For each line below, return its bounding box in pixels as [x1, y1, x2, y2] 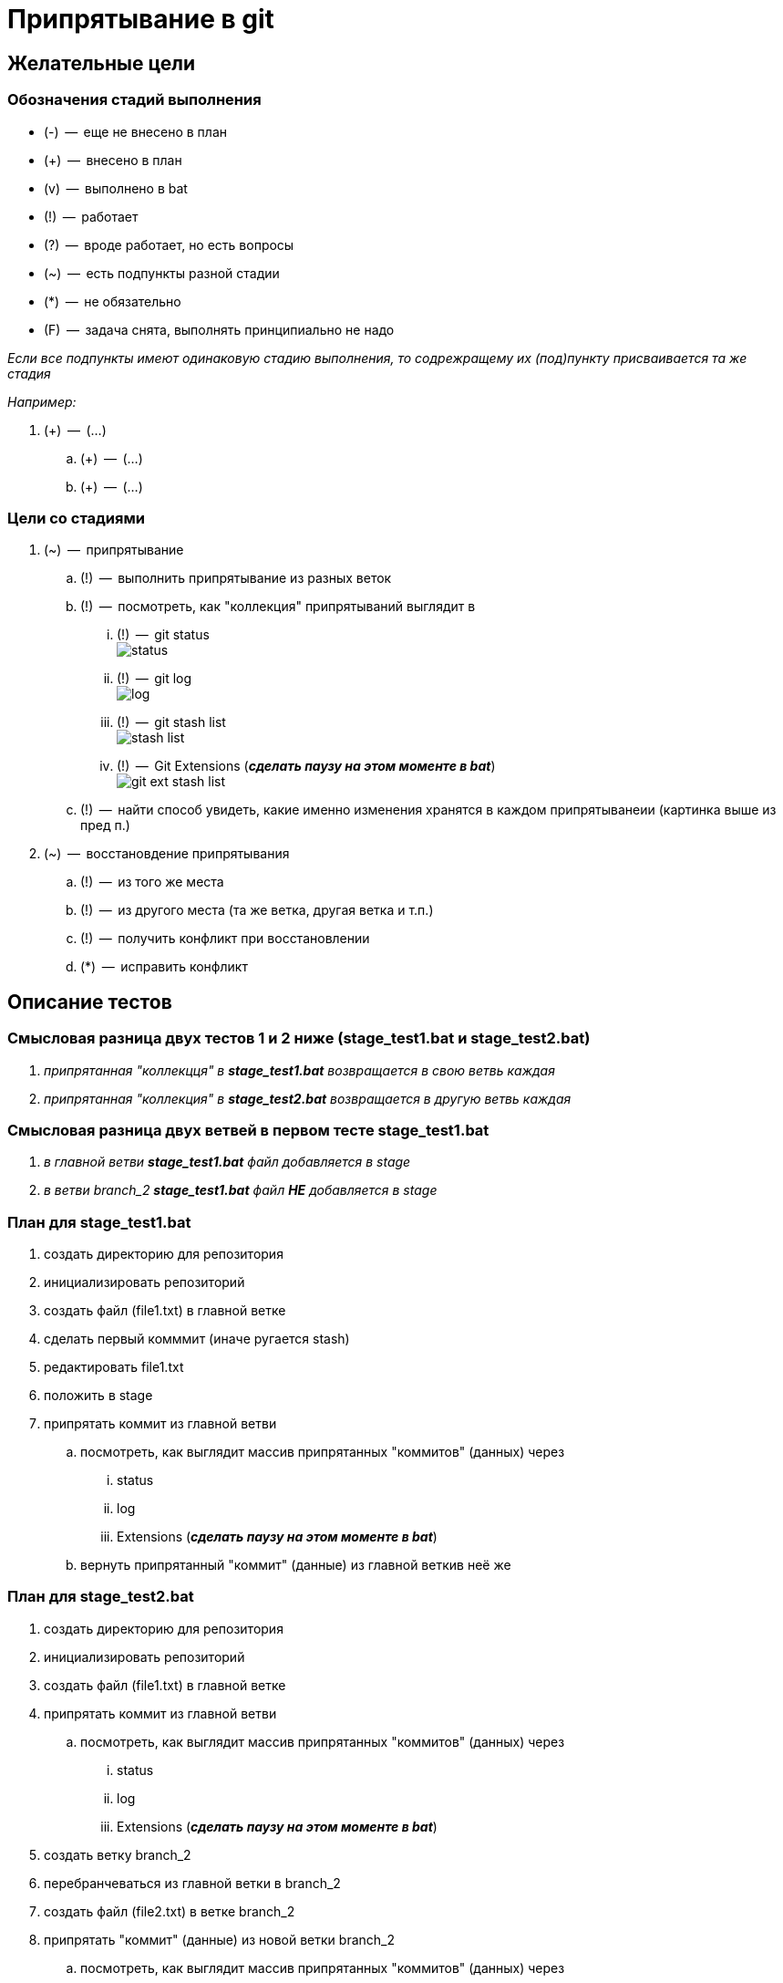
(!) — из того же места [80, 874, 224, 890]
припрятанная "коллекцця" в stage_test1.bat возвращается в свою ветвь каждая [44, 1062, 555, 1078]
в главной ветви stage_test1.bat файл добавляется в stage [44, 1154, 411, 1170]
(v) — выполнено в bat [44, 180, 188, 196]
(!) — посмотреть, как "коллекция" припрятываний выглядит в [80, 598, 476, 615]
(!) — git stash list [117, 714, 226, 731]
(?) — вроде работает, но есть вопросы [44, 236, 294, 253]
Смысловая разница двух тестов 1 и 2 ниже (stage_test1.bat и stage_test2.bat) [7, 1029, 591, 1048]
